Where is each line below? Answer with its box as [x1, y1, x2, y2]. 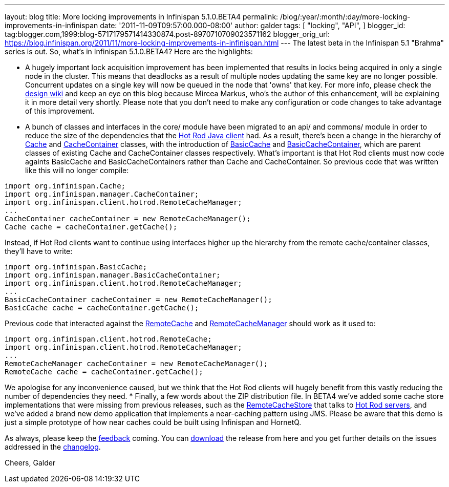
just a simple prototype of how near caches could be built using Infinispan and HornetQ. [5, 418, 302, 427]
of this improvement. [25, 107, 95, 115]
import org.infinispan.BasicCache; [5, 263, 147, 271]
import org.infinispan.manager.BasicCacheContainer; [5, 271, 221, 279]
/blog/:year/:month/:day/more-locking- [280, 12, 411, 21]
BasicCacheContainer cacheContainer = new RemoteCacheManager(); [5, 295, 272, 304]
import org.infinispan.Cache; [5, 182, 126, 190]
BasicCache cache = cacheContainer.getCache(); [5, 304, 199, 312]
